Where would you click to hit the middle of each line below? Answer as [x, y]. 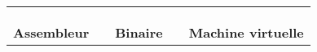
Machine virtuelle [246, 32]
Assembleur [51, 32]
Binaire [139, 32]
